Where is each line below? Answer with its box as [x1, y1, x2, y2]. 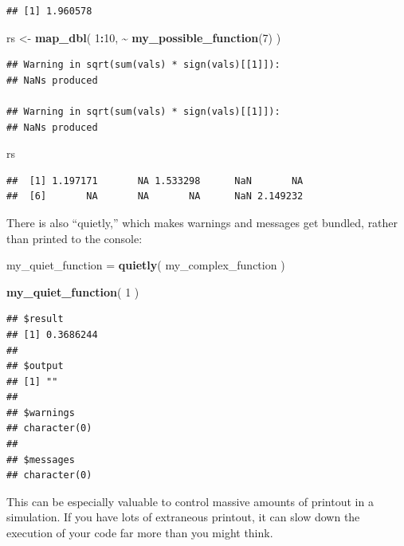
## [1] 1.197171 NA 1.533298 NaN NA [6, 175, 304, 187]
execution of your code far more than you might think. [6, 524, 273, 541]
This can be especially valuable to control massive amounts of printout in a [6, 493, 374, 509]
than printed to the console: [6, 230, 143, 246]
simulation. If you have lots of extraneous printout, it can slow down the [6, 509, 360, 525]
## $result [6, 313, 64, 325]
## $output [6, 360, 64, 372]
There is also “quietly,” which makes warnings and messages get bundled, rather [6, 214, 398, 230]
